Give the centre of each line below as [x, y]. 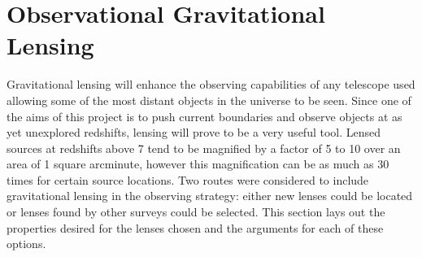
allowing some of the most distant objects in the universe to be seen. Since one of [209, 100]
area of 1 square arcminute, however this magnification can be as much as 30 [198, 164]
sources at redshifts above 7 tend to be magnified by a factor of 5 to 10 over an [204, 148]
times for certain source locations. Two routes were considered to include [188, 179]
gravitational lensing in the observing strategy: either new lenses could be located [210, 196]
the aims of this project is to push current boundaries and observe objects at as [204, 116]
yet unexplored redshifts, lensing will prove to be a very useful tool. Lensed [194, 132]
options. [26, 244]
